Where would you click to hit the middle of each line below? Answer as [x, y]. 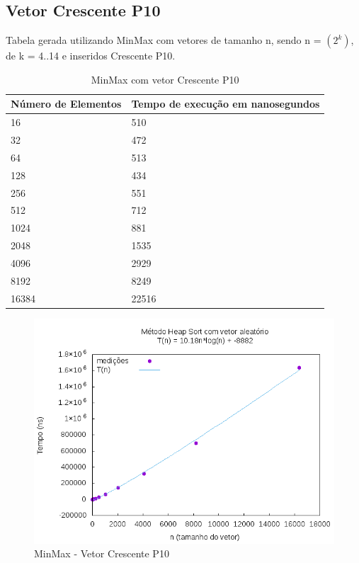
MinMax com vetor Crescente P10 [165, 79]
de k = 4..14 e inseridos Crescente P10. [91, 56]
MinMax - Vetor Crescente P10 [102, 553]
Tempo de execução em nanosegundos [226, 104]
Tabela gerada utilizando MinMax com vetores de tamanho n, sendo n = [164, 40]
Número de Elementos [66, 104]
